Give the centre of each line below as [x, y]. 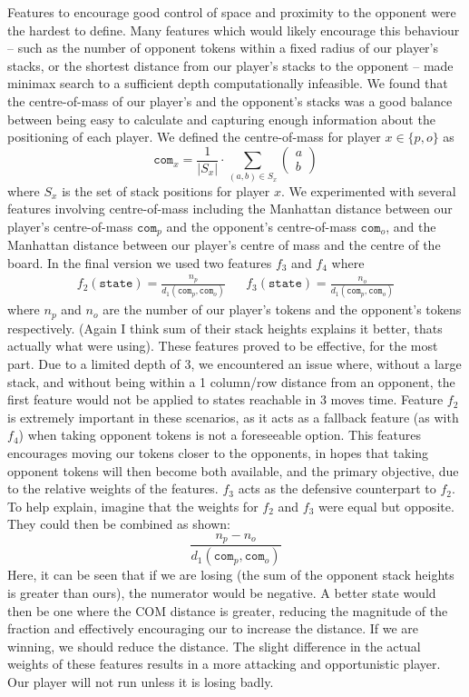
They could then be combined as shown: [119, 524]
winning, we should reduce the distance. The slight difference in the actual [214, 646]
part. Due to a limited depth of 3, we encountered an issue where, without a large [234, 364]
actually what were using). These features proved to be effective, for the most [223, 346]
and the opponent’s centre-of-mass [261, 226]
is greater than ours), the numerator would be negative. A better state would [222, 592]
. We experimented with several [368, 190]
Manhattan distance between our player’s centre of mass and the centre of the [224, 245]
